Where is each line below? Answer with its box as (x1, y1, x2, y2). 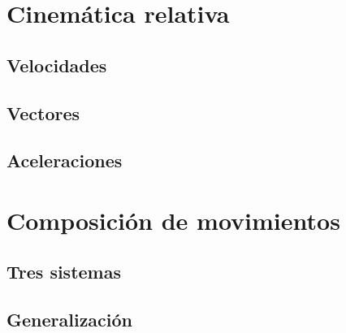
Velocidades (6, 52, 107, 77)
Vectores (6, 100, 80, 125)
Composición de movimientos (6, 203, 340, 236)
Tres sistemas (6, 259, 121, 284)
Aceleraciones (6, 148, 123, 173)
